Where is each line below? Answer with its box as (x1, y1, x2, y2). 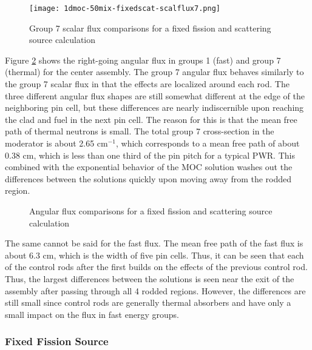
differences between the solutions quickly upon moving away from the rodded (5, 172, 292, 185)
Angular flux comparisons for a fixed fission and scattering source (29, 204, 273, 217)
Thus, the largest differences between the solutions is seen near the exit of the (5, 272, 294, 285)
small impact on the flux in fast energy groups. (5, 308, 179, 320)
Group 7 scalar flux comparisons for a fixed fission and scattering (29, 21, 271, 34)
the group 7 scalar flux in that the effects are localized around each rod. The (5, 78, 290, 90)
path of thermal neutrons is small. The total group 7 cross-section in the (5, 125, 274, 137)
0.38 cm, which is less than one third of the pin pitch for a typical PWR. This (5, 148, 295, 161)
